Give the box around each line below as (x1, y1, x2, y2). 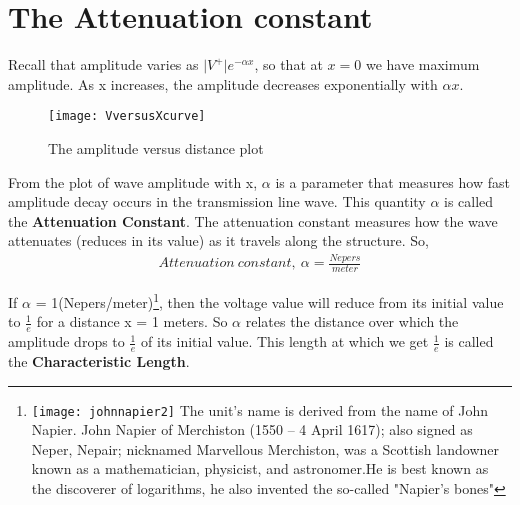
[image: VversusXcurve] (48, 109, 206, 124)
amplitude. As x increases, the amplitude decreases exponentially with (8, 73, 438, 94)
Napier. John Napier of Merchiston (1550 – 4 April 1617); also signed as (31, 419, 473, 440)
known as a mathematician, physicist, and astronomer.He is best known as (31, 458, 489, 479)
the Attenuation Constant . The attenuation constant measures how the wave (8, 210, 498, 231)
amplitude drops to (8, 331, 125, 352)
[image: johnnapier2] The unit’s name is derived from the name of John (31, 399, 489, 420)
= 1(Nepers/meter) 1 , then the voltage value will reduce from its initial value (35, 289, 504, 312)
